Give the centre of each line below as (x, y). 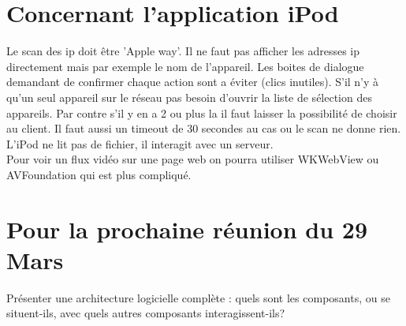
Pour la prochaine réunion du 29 (187, 229)
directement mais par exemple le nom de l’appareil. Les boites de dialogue (185, 66)
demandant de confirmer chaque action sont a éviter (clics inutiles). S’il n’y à (193, 82)
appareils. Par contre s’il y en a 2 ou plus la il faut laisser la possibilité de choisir (202, 112)
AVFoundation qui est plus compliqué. (99, 174)
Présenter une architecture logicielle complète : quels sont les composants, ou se (198, 297)
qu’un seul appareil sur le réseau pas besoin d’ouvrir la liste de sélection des (189, 97)
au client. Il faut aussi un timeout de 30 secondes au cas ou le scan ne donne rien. (204, 128)
